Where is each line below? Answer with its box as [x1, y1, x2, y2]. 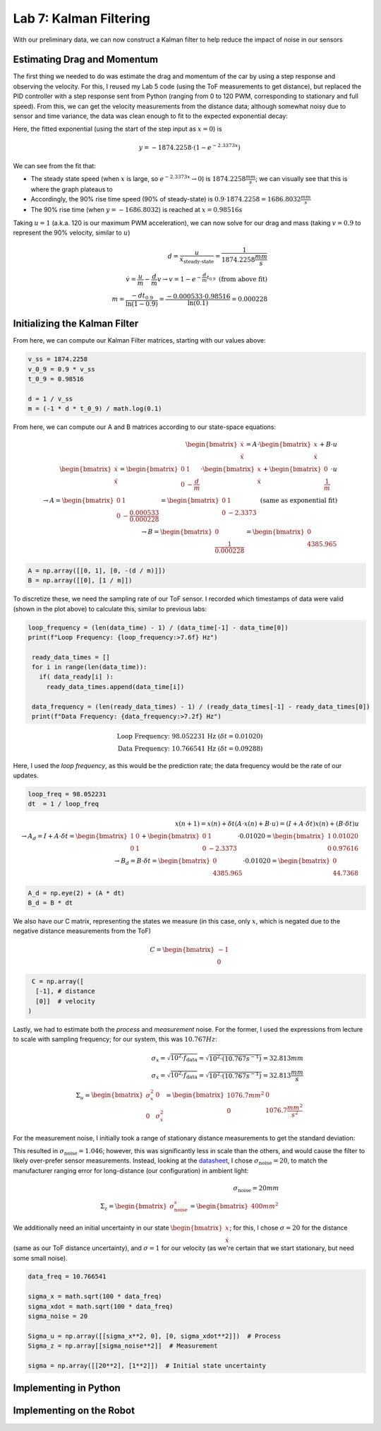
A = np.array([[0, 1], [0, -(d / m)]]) [28, 566, 166, 575]
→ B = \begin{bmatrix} [141, 528, 213, 536]
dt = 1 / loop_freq [28, 800, 99, 808]
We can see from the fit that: [13, 161, 97, 170]
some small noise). [13, 1254, 68, 1262]
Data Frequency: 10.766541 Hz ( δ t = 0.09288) [117, 744, 263, 753]
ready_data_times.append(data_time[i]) [46, 683, 185, 690]
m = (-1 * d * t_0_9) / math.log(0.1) [28, 405, 162, 413]
